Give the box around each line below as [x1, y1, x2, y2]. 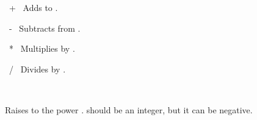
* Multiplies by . [9, 42, 75, 55]
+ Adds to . [9, 1, 58, 13]
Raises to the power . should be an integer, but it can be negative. [5, 103, 253, 116]
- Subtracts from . [9, 21, 81, 34]
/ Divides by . [9, 62, 66, 75]
